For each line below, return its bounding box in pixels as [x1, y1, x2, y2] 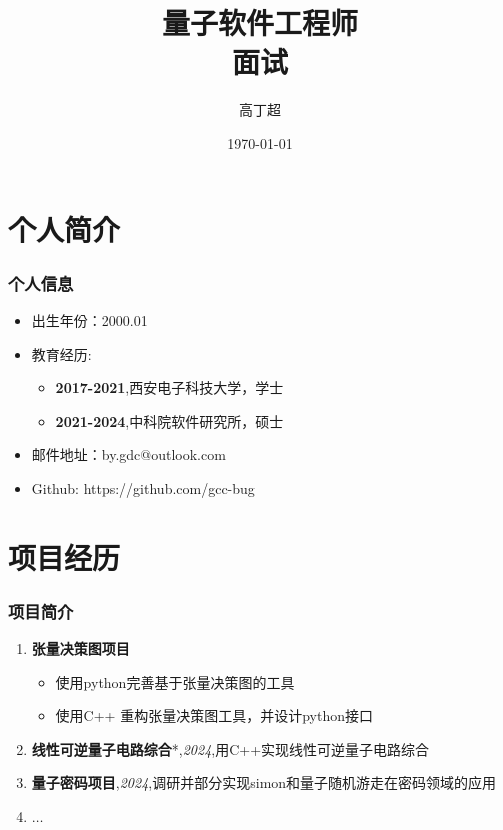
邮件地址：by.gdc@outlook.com [31, 444, 226, 465]
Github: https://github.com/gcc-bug [31, 477, 255, 498]
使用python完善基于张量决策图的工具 [55, 671, 295, 692]
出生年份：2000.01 [31, 309, 148, 330]
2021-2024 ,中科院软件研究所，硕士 [55, 410, 284, 431]
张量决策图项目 [31, 638, 130, 659]
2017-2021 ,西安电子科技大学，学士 [55, 377, 284, 398]
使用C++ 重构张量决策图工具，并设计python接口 [55, 705, 373, 726]
